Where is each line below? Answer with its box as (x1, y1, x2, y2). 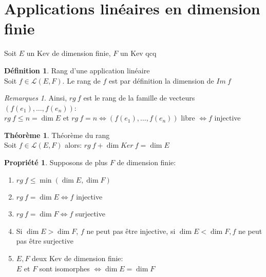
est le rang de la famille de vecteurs (83, 92, 195, 103)
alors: (65, 140, 82, 150)
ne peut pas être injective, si (86, 225, 176, 236)
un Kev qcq (120, 48, 157, 58)
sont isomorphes (39, 263, 90, 273)
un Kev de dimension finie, (26, 48, 111, 58)
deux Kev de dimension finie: (32, 253, 123, 264)
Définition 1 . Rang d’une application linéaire (4, 65, 150, 75)
